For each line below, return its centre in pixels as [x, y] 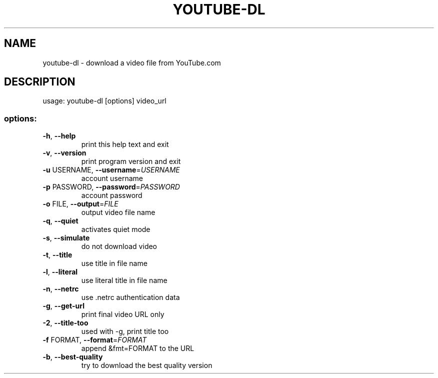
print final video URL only [123, 314]
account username [112, 178]
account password [112, 195]
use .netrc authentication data [130, 297]
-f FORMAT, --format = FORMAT [95, 340]
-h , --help [59, 136]
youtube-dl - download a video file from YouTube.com [132, 62]
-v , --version [64, 153]
